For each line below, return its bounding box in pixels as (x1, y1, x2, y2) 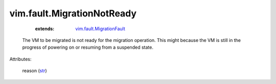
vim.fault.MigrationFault (75, 26, 125, 32)
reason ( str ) (22, 68, 47, 74)
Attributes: (9, 56, 32, 62)
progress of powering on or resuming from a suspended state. (22, 44, 153, 51)
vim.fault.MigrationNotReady (9, 8, 137, 19)
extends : (35, 26, 55, 32)
